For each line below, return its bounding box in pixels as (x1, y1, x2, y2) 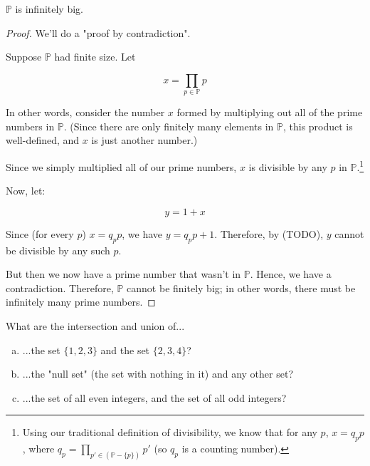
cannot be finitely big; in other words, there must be (127, 280, 356, 295)
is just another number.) (91, 133, 198, 147)
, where (22, 441, 55, 456)
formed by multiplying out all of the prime (176, 105, 363, 120)
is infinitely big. (15, 1, 83, 16)
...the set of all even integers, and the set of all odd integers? (22, 390, 287, 405)
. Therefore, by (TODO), (214, 226, 324, 241)
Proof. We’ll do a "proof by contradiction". (6, 25, 191, 40)
